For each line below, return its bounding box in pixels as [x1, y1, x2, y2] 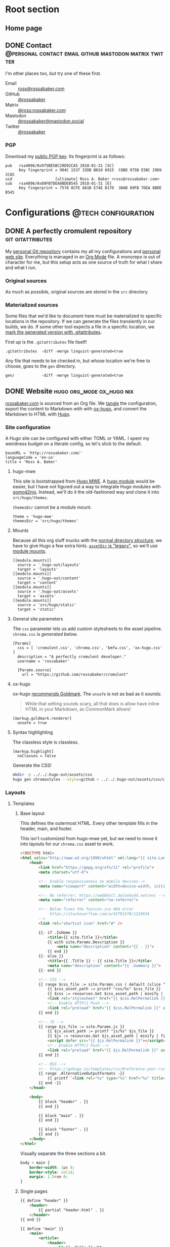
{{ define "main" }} [20, 1226, 64, 1231]
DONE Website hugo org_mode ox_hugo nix [5, 387, 134, 395]
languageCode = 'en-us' [5, 455, 56, 460]
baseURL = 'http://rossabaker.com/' [5, 451, 82, 456]
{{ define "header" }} [20, 1198, 68, 1203]
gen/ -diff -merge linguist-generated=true [5, 373, 123, 378]
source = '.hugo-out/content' [17, 576, 81, 581]
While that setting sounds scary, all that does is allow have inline [25, 701, 159, 707]
